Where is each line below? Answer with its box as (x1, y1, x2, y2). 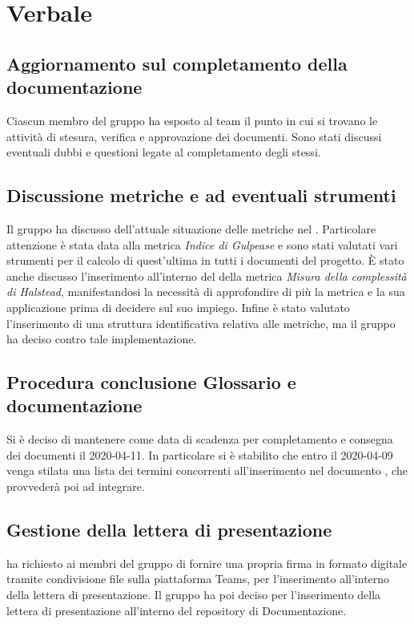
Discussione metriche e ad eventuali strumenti (6, 183, 396, 208)
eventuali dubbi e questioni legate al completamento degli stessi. (6, 144, 321, 160)
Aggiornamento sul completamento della (6, 51, 348, 75)
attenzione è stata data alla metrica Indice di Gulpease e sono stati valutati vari (6, 236, 398, 253)
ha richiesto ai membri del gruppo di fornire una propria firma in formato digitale (6, 554, 408, 571)
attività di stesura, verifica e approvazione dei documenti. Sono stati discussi (6, 128, 382, 144)
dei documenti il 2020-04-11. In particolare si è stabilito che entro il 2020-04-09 (6, 446, 393, 463)
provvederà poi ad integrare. (6, 478, 145, 495)
